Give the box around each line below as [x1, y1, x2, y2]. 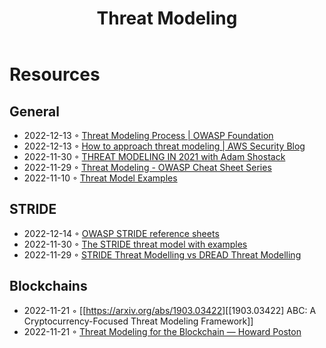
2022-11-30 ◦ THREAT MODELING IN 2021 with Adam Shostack [23, 151, 286, 162]
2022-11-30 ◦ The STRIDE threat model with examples [23, 238, 248, 250]
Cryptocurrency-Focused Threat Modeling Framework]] [23, 315, 254, 327]
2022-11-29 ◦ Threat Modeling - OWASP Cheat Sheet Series [23, 162, 272, 173]
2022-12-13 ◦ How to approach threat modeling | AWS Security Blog [23, 140, 306, 152]
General [9, 103, 61, 120]
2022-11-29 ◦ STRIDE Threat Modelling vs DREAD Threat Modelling [23, 248, 302, 261]
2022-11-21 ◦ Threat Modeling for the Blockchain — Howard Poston [23, 325, 302, 337]
